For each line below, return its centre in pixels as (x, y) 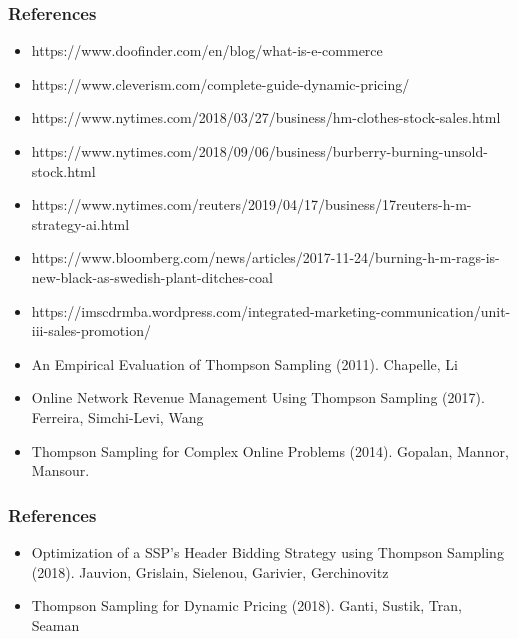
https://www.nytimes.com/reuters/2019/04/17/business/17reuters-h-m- (251, 204)
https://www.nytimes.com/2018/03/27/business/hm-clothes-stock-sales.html (266, 117)
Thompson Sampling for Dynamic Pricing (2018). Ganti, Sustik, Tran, (246, 605)
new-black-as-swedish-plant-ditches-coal (152, 276)
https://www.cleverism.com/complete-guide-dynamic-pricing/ (220, 83)
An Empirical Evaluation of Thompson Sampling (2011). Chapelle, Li (244, 363)
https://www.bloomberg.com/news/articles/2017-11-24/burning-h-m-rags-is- (265, 257)
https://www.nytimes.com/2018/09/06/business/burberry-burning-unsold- (259, 151)
